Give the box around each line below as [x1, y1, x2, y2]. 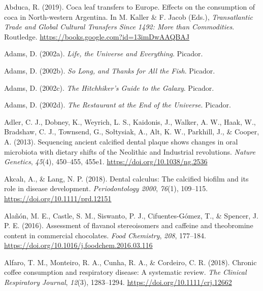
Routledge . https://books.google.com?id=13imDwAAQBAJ [4, 31, 189, 42]
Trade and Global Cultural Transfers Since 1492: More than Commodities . [4, 21, 235, 32]
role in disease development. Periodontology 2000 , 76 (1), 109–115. [4, 183, 208, 194]
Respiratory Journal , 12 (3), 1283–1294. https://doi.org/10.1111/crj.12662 [4, 277, 232, 287]
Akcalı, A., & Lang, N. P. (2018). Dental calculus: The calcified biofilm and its [4, 173, 249, 184]
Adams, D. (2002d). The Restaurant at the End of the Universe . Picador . [4, 99, 231, 110]
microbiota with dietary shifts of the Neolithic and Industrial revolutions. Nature [4, 146, 255, 157]
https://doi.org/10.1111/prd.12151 [4, 193, 112, 203]
